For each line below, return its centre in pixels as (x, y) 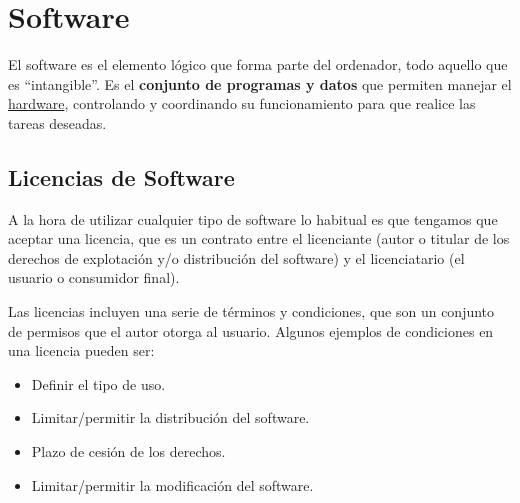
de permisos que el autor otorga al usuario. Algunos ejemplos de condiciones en (251, 330)
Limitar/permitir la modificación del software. (172, 484)
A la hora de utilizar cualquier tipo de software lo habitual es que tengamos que (253, 218)
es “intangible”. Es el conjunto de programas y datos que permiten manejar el (260, 83)
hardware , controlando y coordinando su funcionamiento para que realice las (242, 103)
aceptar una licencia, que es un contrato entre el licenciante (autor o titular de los (259, 238)
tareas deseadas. (57, 122)
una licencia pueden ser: (81, 350)
